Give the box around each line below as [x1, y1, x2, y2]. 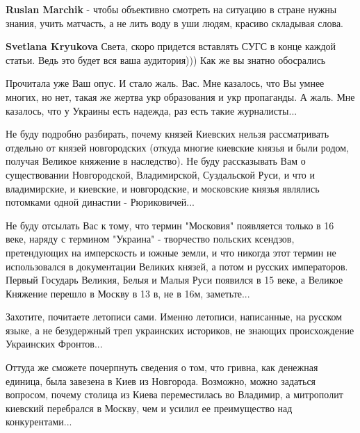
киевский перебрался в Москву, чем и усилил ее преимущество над [6, 400, 293, 415]
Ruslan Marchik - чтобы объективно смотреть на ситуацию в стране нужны [6, 2, 337, 16]
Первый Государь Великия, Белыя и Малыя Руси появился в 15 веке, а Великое [6, 272, 343, 287]
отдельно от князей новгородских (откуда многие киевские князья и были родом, [6, 140, 349, 154]
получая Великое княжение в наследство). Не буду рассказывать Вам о [6, 154, 306, 168]
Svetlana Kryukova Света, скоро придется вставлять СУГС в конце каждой [6, 39, 336, 54]
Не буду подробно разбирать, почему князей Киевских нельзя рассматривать [6, 126, 329, 141]
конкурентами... [6, 414, 72, 429]
